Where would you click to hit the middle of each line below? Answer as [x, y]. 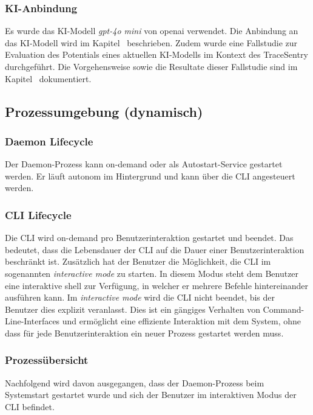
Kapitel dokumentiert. [48, 78]
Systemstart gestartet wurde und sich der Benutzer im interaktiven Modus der [151, 395]
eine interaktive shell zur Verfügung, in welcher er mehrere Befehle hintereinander [156, 285]
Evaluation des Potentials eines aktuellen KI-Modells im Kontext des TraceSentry [156, 54]
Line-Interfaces [32, 321]
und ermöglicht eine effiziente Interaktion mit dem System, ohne [182, 321]
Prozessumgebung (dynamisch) [104, 111]
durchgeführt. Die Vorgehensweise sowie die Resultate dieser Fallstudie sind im [151, 66]
